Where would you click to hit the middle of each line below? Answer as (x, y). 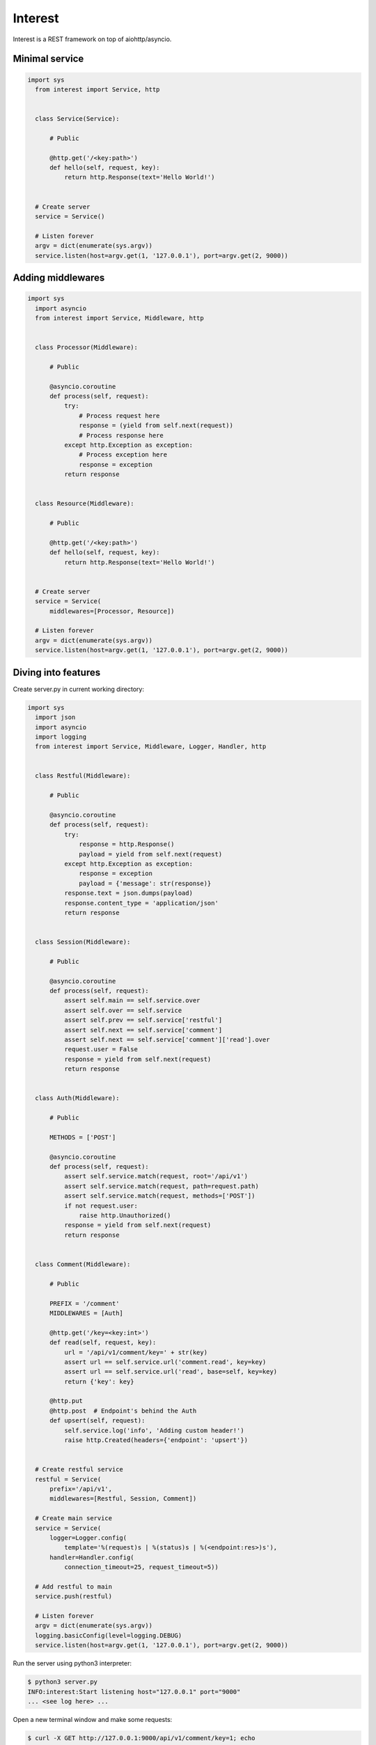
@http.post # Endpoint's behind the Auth (123, 1411)
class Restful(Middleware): (83, 776)
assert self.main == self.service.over (132, 1001)
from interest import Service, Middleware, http (120, 318)
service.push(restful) (74, 1596)
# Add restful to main (74, 1587)
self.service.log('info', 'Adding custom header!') (154, 1430)
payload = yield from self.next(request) (151, 854)
